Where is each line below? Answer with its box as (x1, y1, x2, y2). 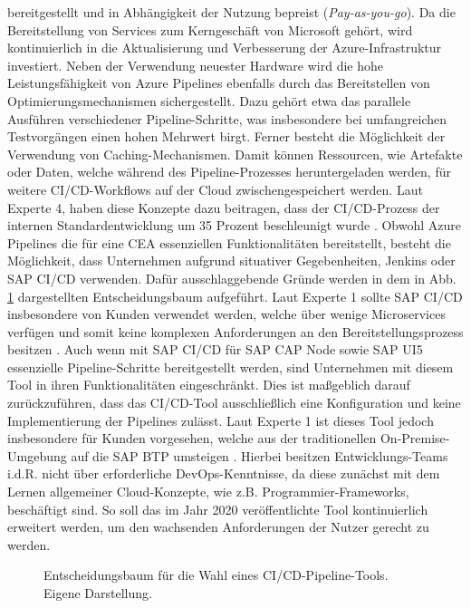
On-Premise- (380, 429, 450, 448)
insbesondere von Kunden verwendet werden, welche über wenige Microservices (7, 304, 446, 323)
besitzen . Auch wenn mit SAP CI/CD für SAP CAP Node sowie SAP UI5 (7, 340, 423, 359)
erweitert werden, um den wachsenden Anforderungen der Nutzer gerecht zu (7, 517, 429, 536)
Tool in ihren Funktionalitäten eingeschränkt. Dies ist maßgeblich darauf (7, 375, 410, 394)
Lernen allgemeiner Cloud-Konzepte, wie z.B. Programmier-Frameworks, (7, 482, 409, 501)
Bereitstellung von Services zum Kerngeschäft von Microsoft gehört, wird (7, 20, 413, 39)
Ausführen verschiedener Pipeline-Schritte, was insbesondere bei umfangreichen (7, 109, 447, 128)
